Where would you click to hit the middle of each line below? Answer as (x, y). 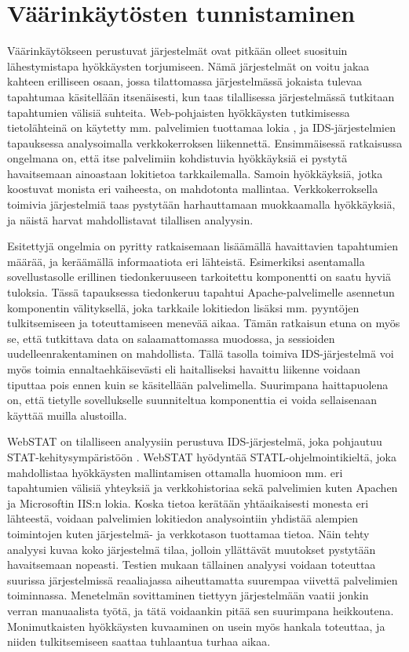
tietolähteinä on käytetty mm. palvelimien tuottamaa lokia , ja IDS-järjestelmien (201, 127)
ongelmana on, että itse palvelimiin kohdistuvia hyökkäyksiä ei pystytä (177, 158)
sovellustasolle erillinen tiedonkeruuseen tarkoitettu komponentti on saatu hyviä (199, 277)
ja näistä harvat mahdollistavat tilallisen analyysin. (130, 219)
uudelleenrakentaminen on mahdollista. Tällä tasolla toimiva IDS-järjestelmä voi (201, 353)
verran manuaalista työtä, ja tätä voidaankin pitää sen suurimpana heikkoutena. (201, 610)
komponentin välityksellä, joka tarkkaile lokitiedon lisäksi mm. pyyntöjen (183, 307)
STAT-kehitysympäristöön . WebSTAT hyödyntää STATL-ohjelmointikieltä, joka (202, 456)
